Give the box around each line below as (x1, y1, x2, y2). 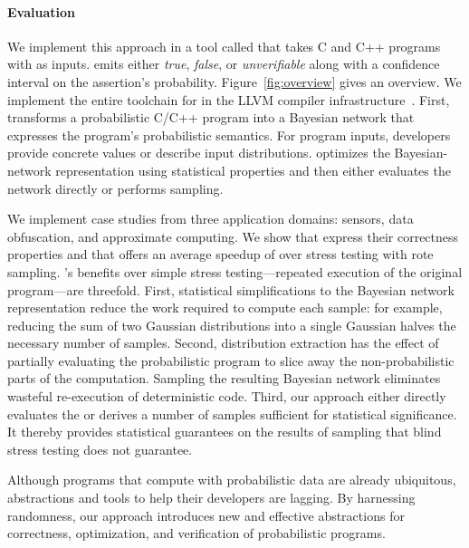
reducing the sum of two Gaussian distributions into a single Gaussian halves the (7, 315, 456, 334)
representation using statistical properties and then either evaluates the (55, 160, 451, 179)
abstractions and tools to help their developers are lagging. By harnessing (7, 488, 416, 507)
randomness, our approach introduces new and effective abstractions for (7, 505, 405, 524)
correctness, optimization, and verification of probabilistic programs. (7, 524, 386, 543)
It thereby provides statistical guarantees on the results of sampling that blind (7, 422, 442, 441)
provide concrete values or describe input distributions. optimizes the (7, 143, 390, 162)
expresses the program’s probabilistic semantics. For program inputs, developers (7, 125, 451, 144)
